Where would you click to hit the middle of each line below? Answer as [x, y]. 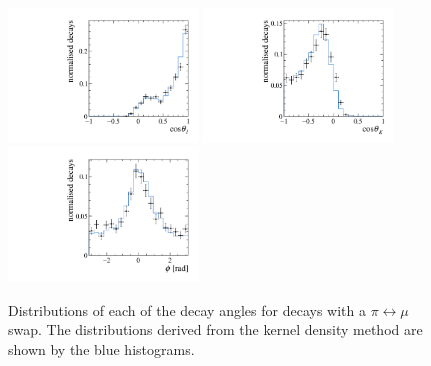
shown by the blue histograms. [101, 349]
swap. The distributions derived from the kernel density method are [215, 329]
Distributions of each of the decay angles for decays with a [187, 309]
